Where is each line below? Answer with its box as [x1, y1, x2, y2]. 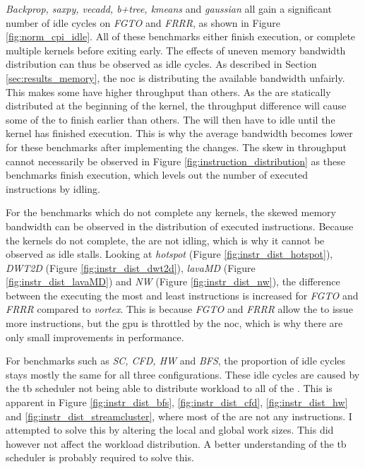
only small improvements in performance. [6, 329, 184, 344]
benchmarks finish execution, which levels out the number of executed [6, 167, 309, 182]
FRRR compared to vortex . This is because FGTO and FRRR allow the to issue [6, 302, 353, 316]
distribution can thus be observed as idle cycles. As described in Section [6, 57, 317, 71]
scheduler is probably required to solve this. [6, 450, 194, 465]
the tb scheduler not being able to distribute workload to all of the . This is [6, 381, 333, 396]
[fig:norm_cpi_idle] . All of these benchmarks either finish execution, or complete [6, 29, 356, 44]
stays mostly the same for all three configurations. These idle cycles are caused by [6, 367, 360, 381]
